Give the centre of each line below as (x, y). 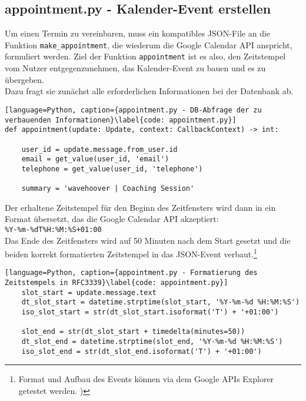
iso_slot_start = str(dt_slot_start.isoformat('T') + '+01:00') (150, 312)
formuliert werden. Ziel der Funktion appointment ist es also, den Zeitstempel (145, 56)
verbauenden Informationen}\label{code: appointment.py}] (121, 120)
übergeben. (24, 79)
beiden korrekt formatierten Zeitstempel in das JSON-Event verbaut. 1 (131, 253)
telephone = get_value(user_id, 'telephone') (112, 169)
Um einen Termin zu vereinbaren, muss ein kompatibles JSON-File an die (138, 33)
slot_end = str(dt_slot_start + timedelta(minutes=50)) (133, 332)
